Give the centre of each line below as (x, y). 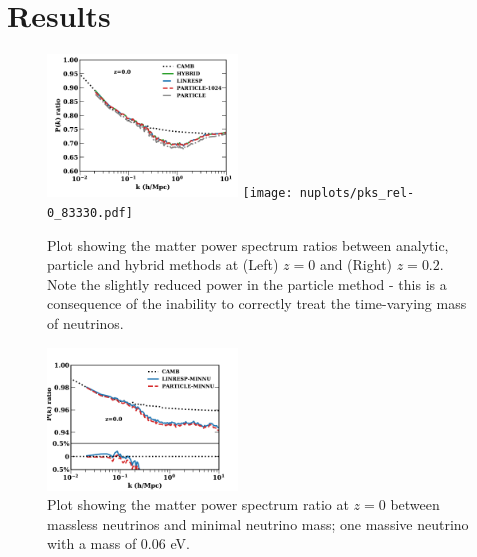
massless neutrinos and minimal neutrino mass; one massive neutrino (258, 523)
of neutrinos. (85, 322)
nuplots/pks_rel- (357, 193)
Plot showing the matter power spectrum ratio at (198, 504)
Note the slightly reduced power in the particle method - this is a (247, 283)
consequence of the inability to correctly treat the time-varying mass (257, 303)
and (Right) (356, 264)
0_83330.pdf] (90, 212)
